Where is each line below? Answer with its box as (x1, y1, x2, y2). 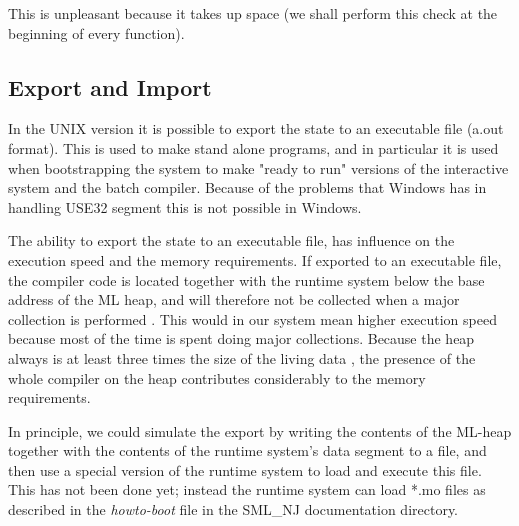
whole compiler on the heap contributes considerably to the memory (8, 367, 426, 388)
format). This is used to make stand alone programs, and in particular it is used (8, 137, 499, 158)
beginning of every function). (8, 22, 185, 43)
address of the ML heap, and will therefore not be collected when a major (8, 289, 460, 310)
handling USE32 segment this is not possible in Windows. (8, 196, 362, 217)
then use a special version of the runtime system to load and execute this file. (8, 459, 482, 480)
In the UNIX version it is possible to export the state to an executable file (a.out (8, 118, 504, 139)
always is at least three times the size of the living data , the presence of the (8, 347, 476, 368)
